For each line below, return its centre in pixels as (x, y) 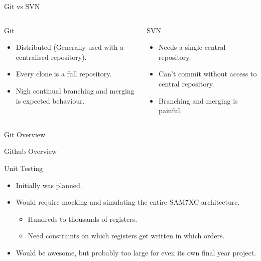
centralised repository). (51, 57)
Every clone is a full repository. (64, 74)
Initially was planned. (49, 185)
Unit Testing (24, 168)
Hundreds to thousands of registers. (83, 219)
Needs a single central (192, 47)
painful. (170, 110)
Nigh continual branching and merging (75, 90)
